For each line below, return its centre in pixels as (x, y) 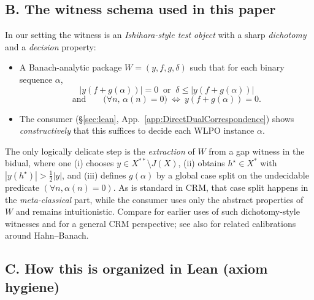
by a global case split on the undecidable (232, 175)
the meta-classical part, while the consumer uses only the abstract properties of (154, 199)
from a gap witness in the (257, 151)
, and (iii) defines (94, 175)
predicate (22, 187)
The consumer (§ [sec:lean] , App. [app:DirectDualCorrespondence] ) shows (157, 118)
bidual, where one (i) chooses (59, 163)
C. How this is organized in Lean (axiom (136, 268)
